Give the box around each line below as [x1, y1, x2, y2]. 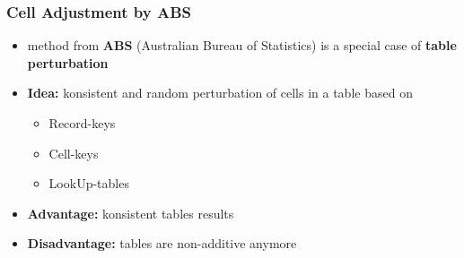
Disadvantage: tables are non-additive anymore [27, 234, 297, 253]
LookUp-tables [48, 174, 129, 193]
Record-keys [48, 114, 116, 132]
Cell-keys [48, 143, 99, 162]
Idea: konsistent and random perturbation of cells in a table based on [27, 83, 413, 102]
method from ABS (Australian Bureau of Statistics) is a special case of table [27, 36, 457, 55]
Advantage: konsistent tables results [27, 203, 234, 222]
